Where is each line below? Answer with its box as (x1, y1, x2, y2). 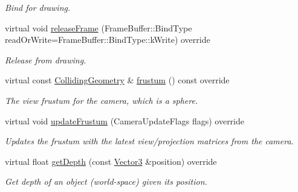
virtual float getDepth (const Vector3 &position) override (5, 155, 217, 167)
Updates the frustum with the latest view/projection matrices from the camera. (5, 135, 294, 147)
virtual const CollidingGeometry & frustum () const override (5, 74, 230, 86)
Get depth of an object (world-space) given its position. (5, 175, 207, 188)
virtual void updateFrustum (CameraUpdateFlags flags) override (5, 114, 244, 127)
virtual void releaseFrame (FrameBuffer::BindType (5, 21, 192, 34)
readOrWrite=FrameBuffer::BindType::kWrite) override (5, 33, 210, 46)
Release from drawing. (5, 53, 86, 66)
